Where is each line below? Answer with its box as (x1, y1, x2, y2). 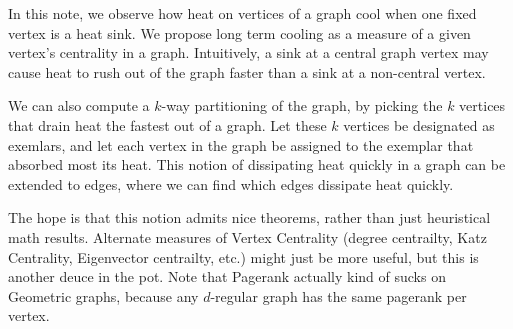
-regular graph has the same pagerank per (210, 285, 467, 306)
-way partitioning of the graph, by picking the (161, 95, 443, 116)
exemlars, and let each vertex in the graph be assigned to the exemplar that (8, 134, 474, 155)
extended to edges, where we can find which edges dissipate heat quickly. (8, 173, 454, 194)
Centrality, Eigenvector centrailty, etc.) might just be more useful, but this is (8, 246, 479, 267)
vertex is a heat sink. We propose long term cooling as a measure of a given (8, 22, 471, 43)
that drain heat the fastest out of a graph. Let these (8, 114, 327, 135)
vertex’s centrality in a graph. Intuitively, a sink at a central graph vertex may (8, 42, 489, 63)
